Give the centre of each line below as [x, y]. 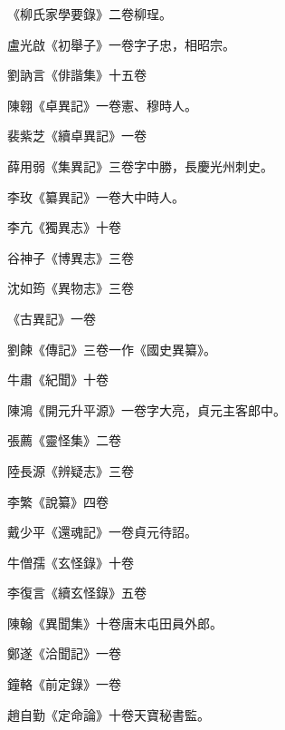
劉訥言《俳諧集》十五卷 [77, 75]
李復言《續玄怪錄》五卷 [77, 593]
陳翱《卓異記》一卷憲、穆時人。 [102, 105]
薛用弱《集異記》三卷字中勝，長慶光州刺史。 [140, 165]
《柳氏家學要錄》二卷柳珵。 [90, 14]
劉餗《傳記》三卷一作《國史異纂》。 [112, 349]
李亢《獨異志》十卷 [64, 227]
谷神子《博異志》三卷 [71, 257]
